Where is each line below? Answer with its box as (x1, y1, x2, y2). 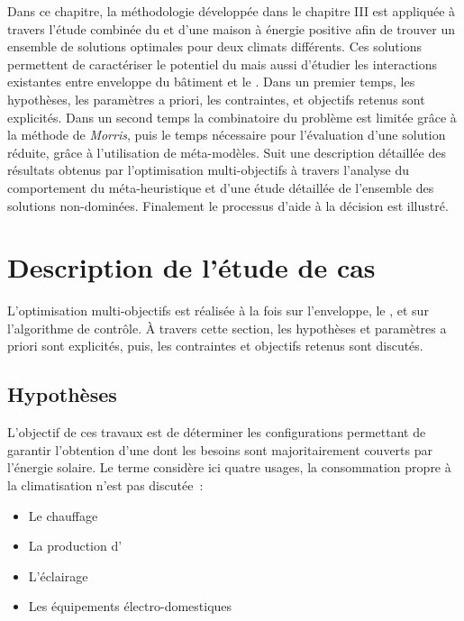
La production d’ (28, 536, 123, 555)
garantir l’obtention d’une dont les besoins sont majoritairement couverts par (7, 440, 432, 459)
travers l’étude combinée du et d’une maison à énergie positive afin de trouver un (7, 19, 456, 38)
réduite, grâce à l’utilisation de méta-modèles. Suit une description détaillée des (7, 142, 446, 161)
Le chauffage (28, 506, 98, 525)
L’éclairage (28, 566, 88, 585)
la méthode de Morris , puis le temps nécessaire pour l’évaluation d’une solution (7, 125, 446, 144)
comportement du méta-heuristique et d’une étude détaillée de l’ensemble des (7, 178, 434, 196)
